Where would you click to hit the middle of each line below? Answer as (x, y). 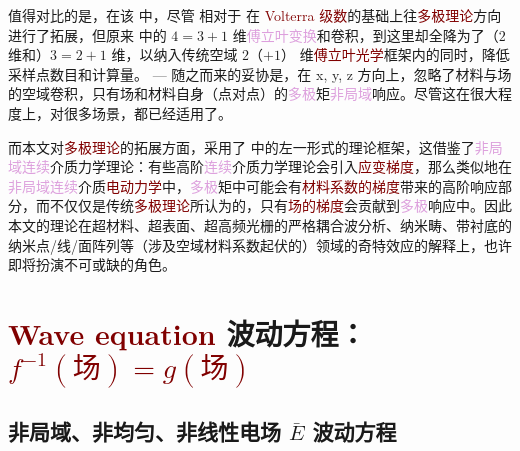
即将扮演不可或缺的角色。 (92, 264)
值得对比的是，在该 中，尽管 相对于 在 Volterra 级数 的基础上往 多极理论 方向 (255, 15)
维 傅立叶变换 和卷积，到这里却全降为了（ (365, 34)
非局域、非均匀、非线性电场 (144, 431)
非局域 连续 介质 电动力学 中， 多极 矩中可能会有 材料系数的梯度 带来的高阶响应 (253, 185)
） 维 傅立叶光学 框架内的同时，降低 (395, 54)
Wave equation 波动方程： (187, 332)
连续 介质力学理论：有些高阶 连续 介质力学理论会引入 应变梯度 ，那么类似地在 (267, 166)
